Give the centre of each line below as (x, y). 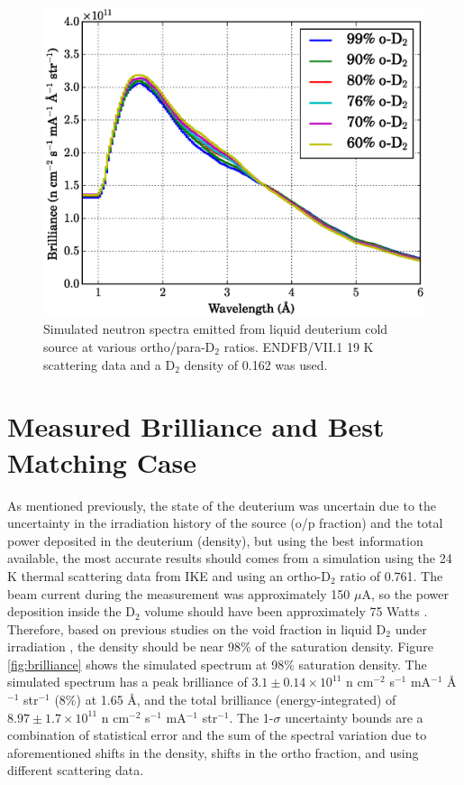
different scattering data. (76, 770)
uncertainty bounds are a (354, 717)
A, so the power (405, 593)
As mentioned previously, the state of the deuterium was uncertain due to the (222, 505)
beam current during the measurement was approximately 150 (179, 593)
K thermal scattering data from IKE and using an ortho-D (169, 575)
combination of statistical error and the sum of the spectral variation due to (217, 735)
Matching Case (102, 462)
